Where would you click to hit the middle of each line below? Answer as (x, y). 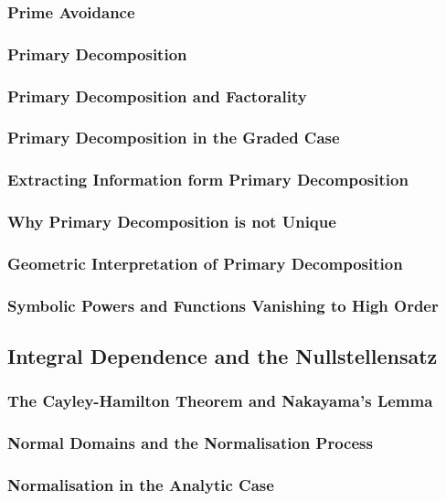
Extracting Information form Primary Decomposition (208, 180)
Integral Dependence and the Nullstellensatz (223, 356)
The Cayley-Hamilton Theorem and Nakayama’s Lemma (220, 401)
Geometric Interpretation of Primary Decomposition (205, 263)
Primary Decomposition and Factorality (157, 96)
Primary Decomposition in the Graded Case (174, 138)
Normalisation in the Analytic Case (141, 485)
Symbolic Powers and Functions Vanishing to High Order (223, 305)
